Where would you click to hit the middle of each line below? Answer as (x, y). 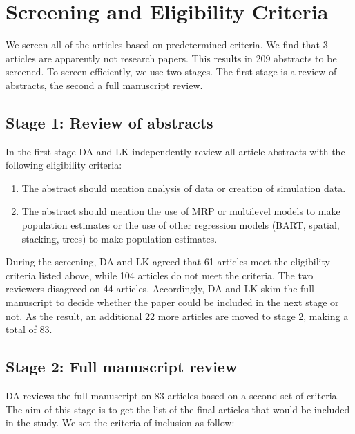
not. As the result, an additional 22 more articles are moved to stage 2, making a (177, 315)
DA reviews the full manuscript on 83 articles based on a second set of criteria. (173, 396)
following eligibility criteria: (64, 165)
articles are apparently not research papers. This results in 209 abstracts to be (171, 58)
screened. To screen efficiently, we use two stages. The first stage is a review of (171, 72)
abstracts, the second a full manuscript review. (104, 85)
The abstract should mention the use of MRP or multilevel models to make (181, 211)
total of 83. (29, 329)
